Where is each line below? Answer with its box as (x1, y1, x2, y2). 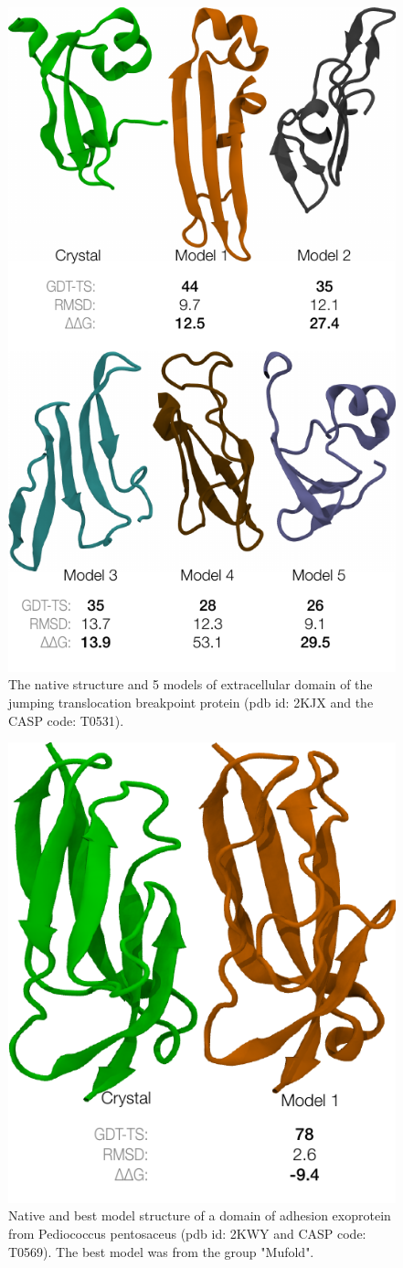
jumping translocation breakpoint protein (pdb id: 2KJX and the (8, 693, 374, 712)
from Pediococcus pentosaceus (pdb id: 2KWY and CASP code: (8, 1223, 366, 1242)
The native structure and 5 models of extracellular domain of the (8, 675, 373, 694)
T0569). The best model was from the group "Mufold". (8, 1241, 314, 1261)
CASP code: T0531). (8, 710, 124, 730)
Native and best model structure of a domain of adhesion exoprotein (8, 1206, 391, 1225)
